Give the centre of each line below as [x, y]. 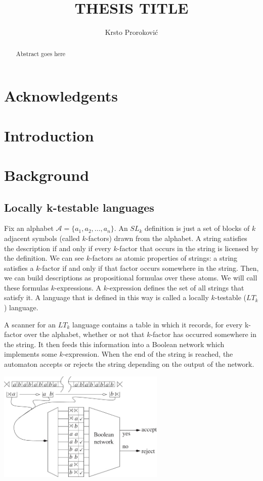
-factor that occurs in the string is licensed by [188, 248]
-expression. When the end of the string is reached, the [148, 354]
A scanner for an [30, 324]
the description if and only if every [58, 248]
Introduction [49, 135]
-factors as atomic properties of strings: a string [164, 258]
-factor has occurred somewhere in [203, 334]
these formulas [27, 287]
